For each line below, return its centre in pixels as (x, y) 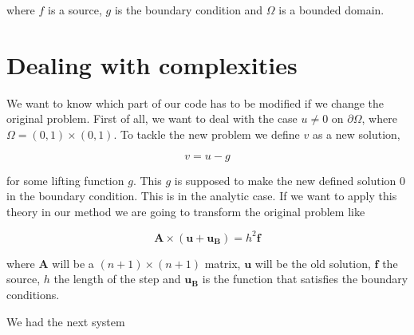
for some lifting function (65, 180)
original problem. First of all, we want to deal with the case (152, 118)
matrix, (223, 263)
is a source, (75, 10)
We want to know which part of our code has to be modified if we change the (195, 102)
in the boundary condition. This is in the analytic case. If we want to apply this (202, 196)
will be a (73, 263)
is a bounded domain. (331, 10)
